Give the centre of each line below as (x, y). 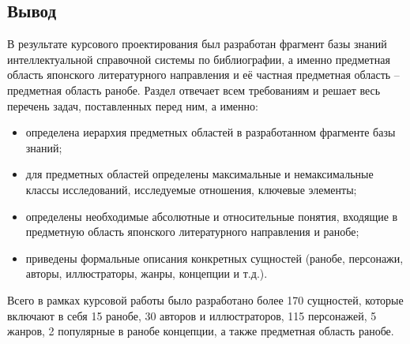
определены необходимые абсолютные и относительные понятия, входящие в (212, 216)
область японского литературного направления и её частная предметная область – (203, 75)
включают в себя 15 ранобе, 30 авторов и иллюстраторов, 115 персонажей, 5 (192, 315)
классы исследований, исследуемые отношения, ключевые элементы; (191, 189)
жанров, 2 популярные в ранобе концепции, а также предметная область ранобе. (201, 331)
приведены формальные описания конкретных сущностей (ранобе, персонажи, (214, 258)
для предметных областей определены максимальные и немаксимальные (199, 174)
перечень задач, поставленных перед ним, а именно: (133, 105)
